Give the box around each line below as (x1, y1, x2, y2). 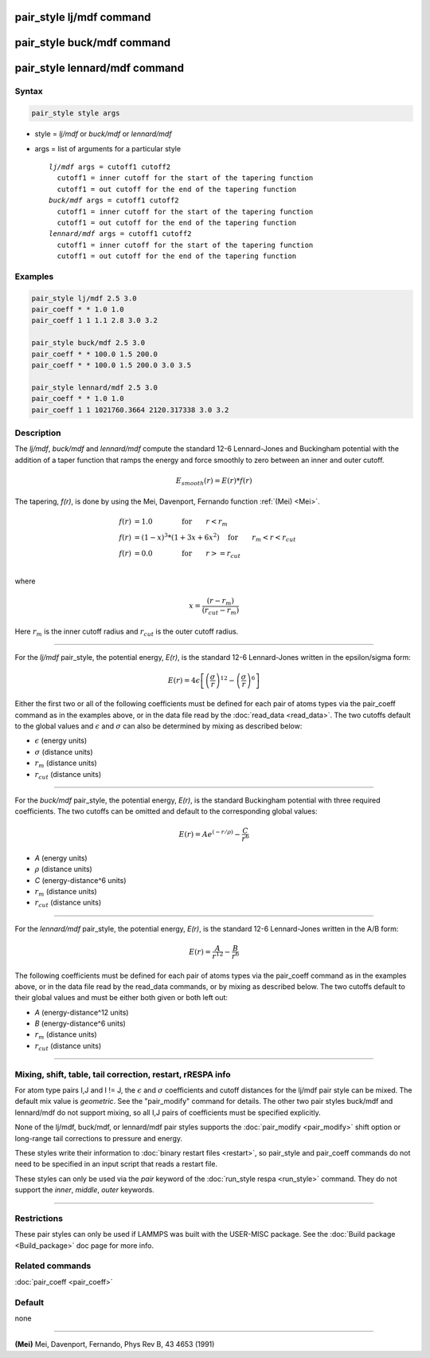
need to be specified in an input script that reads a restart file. (14, 1160, 218, 1169)
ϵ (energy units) (34, 736, 88, 745)
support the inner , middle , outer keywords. (14, 1185, 154, 1195)
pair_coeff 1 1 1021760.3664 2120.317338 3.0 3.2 (31, 405, 229, 414)
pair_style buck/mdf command (14, 36, 171, 49)
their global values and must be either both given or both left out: (14, 993, 229, 1003)
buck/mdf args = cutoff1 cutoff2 (49, 196, 179, 205)
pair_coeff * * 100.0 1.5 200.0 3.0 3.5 (31, 360, 191, 370)
